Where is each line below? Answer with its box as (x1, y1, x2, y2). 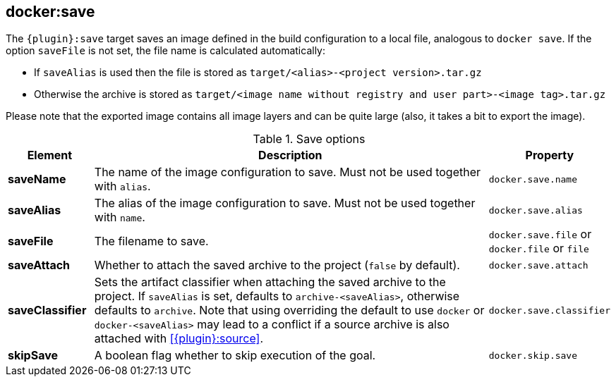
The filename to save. (94, 234, 209, 249)
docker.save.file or (488, 227, 592, 242)
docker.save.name (488, 173, 578, 185)
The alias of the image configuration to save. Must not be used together (94, 196, 476, 211)
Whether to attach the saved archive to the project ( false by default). (94, 258, 460, 273)
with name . (94, 210, 145, 225)
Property (525, 148, 574, 163)
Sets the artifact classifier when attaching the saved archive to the (94, 275, 446, 290)
